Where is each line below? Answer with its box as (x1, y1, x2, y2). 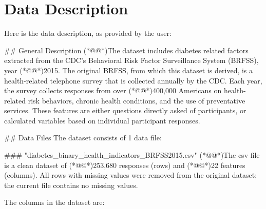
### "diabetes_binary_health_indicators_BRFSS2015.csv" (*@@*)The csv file (4, 150, 260, 160)
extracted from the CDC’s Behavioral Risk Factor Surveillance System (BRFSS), (4, 55, 259, 66)
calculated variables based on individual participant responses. (4, 115, 200, 126)
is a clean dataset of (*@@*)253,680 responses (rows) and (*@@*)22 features (4, 159, 245, 170)
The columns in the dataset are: (4, 197, 105, 207)
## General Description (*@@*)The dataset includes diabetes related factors (4, 45, 249, 55)
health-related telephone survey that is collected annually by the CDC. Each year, (4, 75, 262, 86)
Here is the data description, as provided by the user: (4, 28, 172, 38)
